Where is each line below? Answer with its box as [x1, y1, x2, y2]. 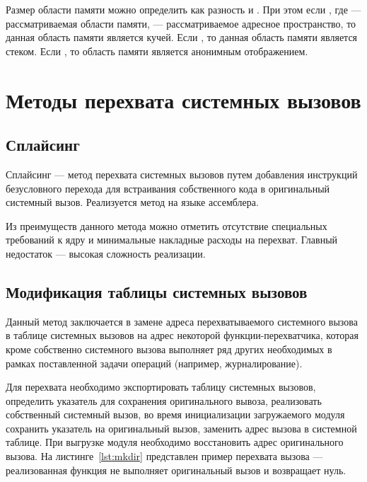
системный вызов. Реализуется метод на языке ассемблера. [6, 195, 259, 210]
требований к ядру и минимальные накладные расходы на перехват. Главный [6, 232, 338, 247]
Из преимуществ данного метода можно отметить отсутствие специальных [6, 218, 327, 233]
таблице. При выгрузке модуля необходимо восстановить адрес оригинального [6, 435, 344, 449]
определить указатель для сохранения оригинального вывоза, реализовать [6, 393, 322, 408]
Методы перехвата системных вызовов [6, 85, 361, 114]
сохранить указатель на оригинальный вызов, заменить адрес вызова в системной [6, 420, 357, 435]
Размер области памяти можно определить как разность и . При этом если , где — [6, 2, 361, 16]
